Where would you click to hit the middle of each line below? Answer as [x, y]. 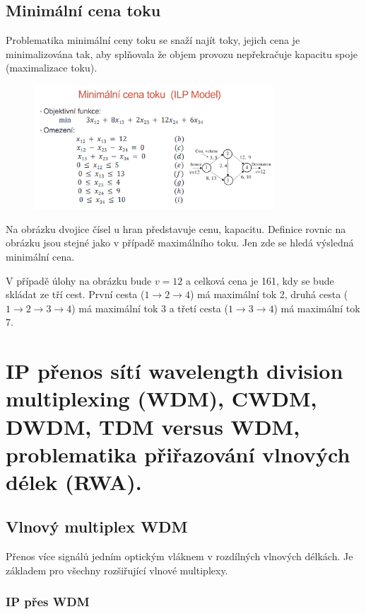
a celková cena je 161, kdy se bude [260, 280]
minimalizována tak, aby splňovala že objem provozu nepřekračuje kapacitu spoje [182, 53]
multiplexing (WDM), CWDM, [161, 398]
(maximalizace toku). [52, 68]
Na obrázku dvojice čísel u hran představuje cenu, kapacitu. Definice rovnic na [176, 228]
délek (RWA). [74, 481]
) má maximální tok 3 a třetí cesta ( [150, 308]
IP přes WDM [48, 602]
